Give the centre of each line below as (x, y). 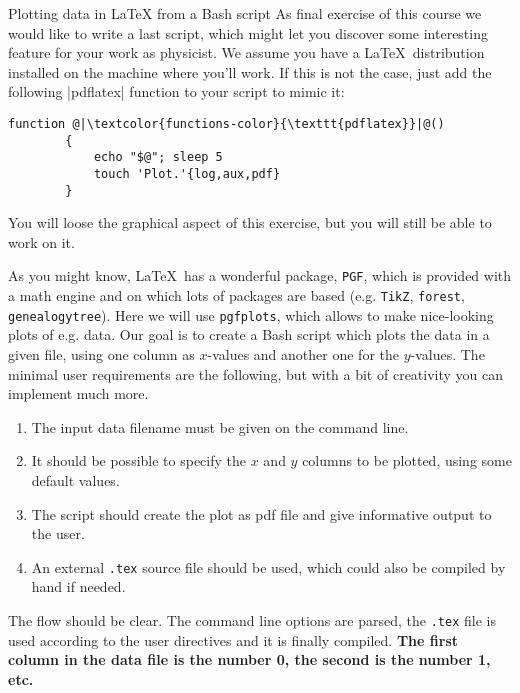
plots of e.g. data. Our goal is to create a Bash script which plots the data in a (249, 334)
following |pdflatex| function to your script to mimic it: (176, 91)
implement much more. (78, 393)
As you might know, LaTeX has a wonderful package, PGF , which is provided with (260, 275)
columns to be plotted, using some (407, 460)
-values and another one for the (303, 354)
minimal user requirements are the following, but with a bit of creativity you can (256, 373)
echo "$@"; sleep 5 (158, 157)
